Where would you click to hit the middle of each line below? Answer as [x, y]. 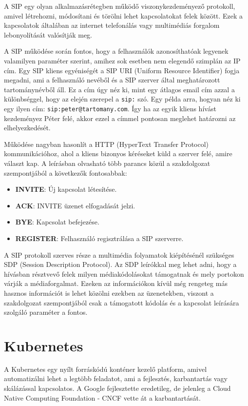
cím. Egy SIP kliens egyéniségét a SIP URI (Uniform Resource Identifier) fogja [122, 70]
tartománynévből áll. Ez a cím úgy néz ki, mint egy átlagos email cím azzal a [119, 89]
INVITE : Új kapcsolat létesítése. [66, 189]
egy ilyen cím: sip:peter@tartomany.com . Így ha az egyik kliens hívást [110, 108]
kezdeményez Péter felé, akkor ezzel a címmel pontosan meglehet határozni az [120, 118]
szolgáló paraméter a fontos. [46, 312]
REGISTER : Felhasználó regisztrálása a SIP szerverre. [99, 238]
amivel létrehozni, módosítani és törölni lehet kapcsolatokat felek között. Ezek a [124, 15]
